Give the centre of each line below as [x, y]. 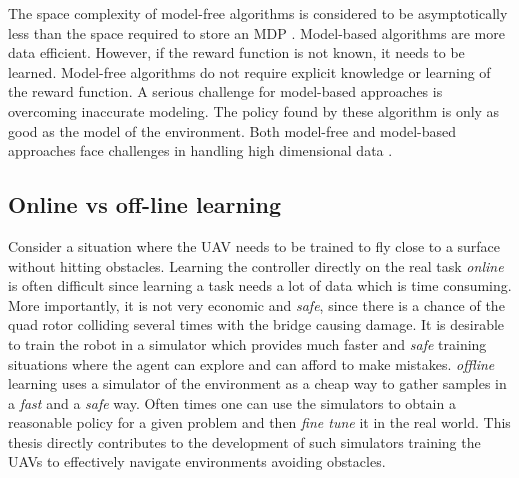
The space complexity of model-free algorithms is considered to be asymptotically [258, 13]
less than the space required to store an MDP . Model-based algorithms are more [256, 32]
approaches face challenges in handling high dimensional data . [200, 150]
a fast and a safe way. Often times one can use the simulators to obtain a [232, 402]
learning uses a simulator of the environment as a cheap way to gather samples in [257, 383]
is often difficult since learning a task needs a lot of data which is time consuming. [260, 285]
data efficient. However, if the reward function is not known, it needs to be [236, 52]
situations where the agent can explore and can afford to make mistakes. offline [251, 363]
